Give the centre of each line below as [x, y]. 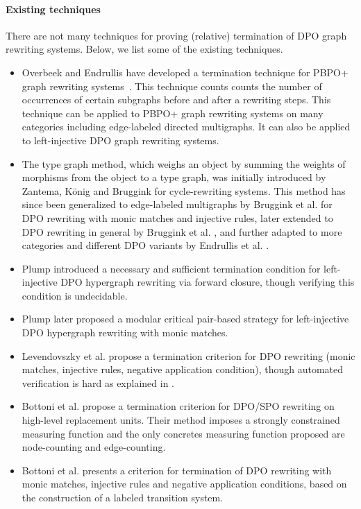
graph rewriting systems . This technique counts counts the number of [172, 86]
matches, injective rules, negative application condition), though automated [183, 369]
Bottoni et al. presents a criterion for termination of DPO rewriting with [177, 470]
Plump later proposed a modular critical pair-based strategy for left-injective [185, 319]
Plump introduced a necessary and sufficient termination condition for [171, 268]
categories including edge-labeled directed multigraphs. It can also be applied [186, 127]
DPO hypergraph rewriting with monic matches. [125, 333]
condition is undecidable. [75, 295]
